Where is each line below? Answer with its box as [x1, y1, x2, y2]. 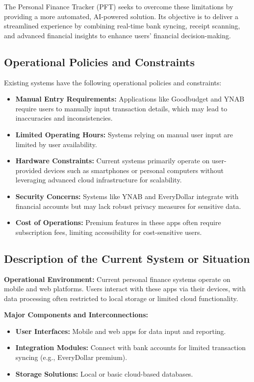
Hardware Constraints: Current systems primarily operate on [15, 155, 210, 166]
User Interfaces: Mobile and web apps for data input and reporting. [15, 326, 226, 336]
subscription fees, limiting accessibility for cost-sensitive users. [15, 227, 202, 237]
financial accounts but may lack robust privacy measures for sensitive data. [15, 201, 241, 211]
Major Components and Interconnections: [4, 309, 148, 320]
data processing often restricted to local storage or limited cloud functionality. [4, 293, 238, 303]
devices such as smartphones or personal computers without [44, 165, 224, 175]
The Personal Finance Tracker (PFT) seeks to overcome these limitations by [4, 1, 233, 11]
